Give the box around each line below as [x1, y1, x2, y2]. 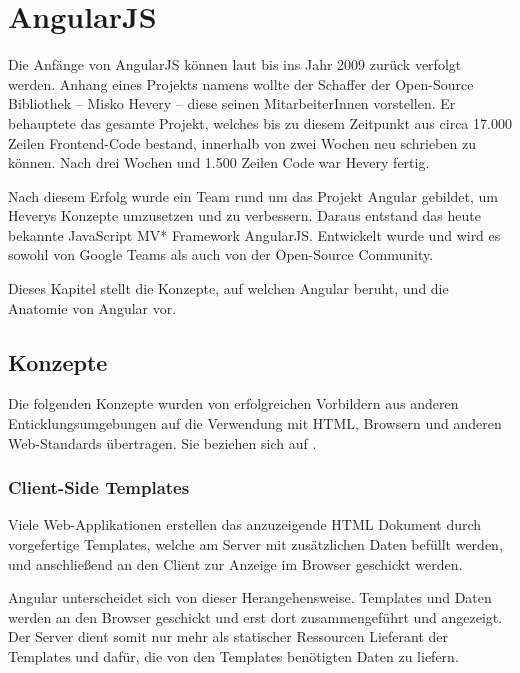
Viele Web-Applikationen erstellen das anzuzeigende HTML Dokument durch [8, 514, 482, 535]
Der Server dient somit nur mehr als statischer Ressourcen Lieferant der [8, 626, 449, 647]
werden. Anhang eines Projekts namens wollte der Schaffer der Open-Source [8, 73, 474, 94]
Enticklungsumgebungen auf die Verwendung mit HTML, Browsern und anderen [8, 413, 502, 434]
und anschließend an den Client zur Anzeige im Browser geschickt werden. [8, 553, 463, 574]
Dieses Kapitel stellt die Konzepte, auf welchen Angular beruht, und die [8, 278, 449, 299]
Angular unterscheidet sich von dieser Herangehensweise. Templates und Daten [8, 587, 492, 608]
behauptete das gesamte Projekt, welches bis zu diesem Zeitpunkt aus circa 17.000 [8, 112, 512, 133]
